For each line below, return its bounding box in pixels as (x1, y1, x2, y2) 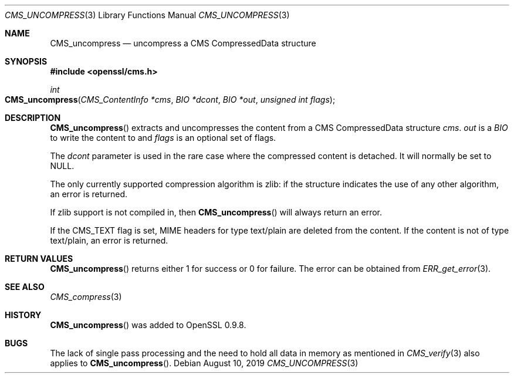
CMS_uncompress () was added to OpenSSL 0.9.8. (50, 320, 246, 330)
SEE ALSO (5, 282, 45, 292)
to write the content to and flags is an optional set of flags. (50, 133, 276, 143)
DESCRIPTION (5, 113, 61, 123)
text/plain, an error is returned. (50, 235, 168, 245)
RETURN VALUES (5, 254, 73, 264)
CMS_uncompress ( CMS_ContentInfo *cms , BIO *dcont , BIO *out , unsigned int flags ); (5, 95, 336, 104)
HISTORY (5, 310, 42, 320)
